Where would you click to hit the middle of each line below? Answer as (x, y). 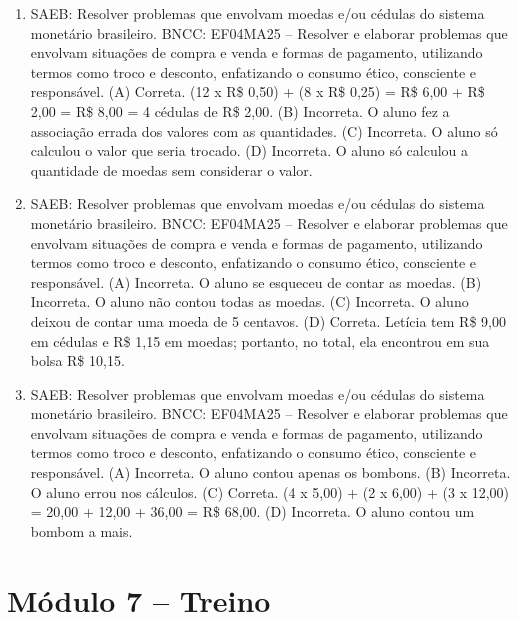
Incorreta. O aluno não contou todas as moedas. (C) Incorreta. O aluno (249, 301)
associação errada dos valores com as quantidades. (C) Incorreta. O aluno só (264, 130)
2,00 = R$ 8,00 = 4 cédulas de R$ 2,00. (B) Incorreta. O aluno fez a (240, 110)
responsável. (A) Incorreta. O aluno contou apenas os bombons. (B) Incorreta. (270, 472)
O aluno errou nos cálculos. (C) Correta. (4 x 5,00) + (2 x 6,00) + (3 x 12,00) (270, 491)
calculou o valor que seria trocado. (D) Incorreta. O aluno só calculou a (249, 150)
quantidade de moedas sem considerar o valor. (171, 169)
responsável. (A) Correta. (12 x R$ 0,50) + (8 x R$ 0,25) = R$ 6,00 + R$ (257, 91)
